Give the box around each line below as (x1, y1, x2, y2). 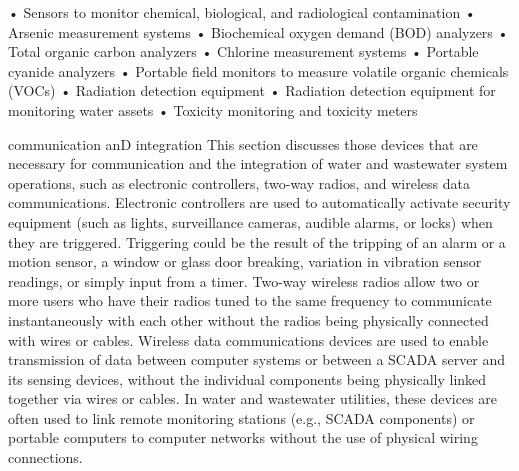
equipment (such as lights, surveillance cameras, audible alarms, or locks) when (8, 211, 493, 232)
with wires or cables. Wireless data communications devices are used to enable (8, 329, 489, 350)
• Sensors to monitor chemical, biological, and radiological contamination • (8, 2, 476, 22)
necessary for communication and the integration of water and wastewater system (8, 153, 508, 174)
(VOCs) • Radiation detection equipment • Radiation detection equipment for (8, 80, 496, 101)
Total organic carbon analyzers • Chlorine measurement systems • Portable (8, 41, 479, 62)
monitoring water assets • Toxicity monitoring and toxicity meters (8, 99, 418, 120)
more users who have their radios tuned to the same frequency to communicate (8, 290, 492, 311)
